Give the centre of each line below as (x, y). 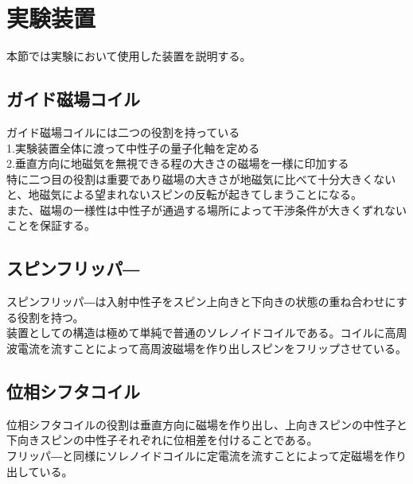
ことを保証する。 (51, 225)
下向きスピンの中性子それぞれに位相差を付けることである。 (162, 440)
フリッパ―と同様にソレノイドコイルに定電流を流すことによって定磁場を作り (206, 456)
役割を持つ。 (51, 317)
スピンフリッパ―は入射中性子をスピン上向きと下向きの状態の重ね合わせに (201, 302)
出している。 (40, 471)
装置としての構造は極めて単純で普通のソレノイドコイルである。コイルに (196, 333)
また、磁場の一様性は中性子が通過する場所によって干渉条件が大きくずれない (206, 209)
